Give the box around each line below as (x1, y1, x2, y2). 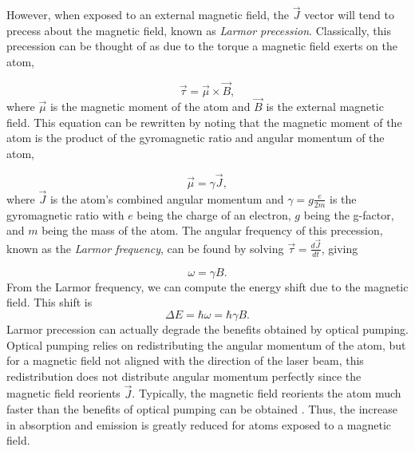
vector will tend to (304, 6, 394, 23)
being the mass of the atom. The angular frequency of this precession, (41, 222, 383, 239)
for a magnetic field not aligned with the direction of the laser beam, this (6, 352, 364, 369)
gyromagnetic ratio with (6, 206, 125, 223)
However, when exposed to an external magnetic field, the (6, 6, 290, 23)
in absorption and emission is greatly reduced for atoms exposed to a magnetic (6, 416, 392, 433)
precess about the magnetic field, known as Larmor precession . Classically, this (6, 22, 391, 38)
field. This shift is (6, 294, 93, 311)
